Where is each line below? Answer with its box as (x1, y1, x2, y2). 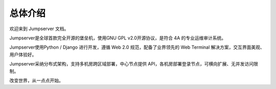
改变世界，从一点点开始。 (9, 77, 63, 83)
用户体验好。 (9, 51, 37, 57)
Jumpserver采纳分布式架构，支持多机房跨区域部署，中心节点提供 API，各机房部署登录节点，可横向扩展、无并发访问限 (9, 61, 258, 67)
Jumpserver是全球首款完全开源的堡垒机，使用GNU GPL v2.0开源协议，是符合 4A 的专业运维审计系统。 (9, 35, 226, 41)
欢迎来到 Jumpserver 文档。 (9, 26, 69, 32)
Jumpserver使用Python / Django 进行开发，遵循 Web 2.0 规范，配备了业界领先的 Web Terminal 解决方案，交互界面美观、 (9, 44, 265, 51)
